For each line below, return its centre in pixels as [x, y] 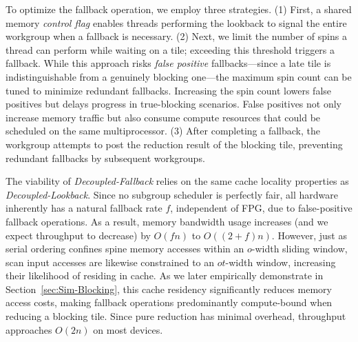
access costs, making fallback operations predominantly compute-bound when [169, 302]
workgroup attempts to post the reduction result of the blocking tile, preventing [174, 144]
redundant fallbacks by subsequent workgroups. [105, 158]
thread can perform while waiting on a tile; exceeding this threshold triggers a [170, 49]
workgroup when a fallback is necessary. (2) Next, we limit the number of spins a [176, 36]
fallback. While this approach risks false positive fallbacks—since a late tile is [168, 63]
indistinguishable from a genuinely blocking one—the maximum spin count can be [179, 76]
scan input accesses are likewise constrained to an [110, 262]
